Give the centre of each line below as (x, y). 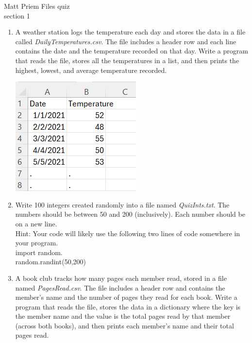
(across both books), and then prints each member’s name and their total (125, 325)
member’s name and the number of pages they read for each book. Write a (126, 297)
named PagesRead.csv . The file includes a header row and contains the (120, 287)
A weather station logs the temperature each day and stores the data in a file (130, 32)
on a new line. (36, 223)
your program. (37, 243)
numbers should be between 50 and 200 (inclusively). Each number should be (130, 214)
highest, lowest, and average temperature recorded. (91, 70)
